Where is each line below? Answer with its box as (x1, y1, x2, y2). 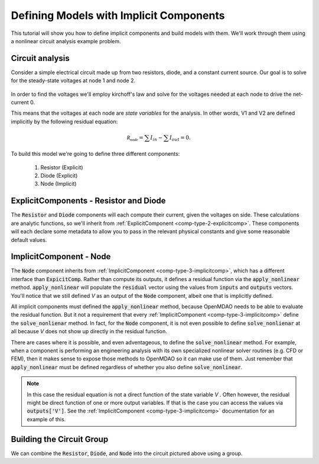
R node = (126, 134, 144, 142)
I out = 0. (169, 134, 191, 142)
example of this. (27, 415, 66, 423)
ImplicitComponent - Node (11, 252, 111, 262)
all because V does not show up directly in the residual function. (11, 328, 168, 335)
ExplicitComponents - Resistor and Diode (11, 196, 166, 206)
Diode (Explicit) (40, 172, 78, 179)
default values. (11, 236, 47, 243)
